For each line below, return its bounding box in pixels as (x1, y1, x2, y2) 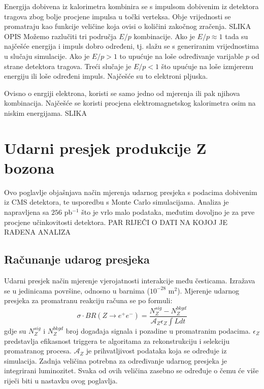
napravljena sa (4, 207, 49, 217)
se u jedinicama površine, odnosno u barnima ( (4, 285, 150, 296)
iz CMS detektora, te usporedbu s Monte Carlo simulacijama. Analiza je (4, 197, 229, 207)
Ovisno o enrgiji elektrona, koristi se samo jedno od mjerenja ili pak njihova (4, 87, 240, 98)
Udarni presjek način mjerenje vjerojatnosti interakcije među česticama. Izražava (4, 275, 255, 286)
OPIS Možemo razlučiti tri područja (4, 30, 117, 41)
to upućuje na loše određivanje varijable (119, 50, 244, 61)
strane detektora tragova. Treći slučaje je (4, 60, 131, 71)
